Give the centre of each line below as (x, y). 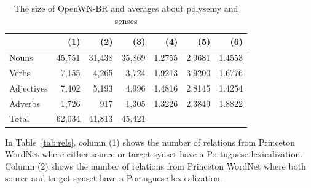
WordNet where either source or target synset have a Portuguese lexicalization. (154, 154)
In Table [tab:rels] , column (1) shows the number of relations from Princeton (150, 142)
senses (126, 20)
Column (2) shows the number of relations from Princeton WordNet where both (155, 166)
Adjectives (29, 88)
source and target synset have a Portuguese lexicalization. (114, 178)
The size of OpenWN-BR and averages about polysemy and (126, 8)
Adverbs (25, 103)
